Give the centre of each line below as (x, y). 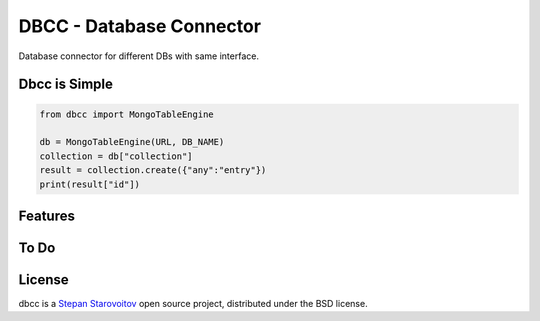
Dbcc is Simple (66, 84)
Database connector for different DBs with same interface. (139, 56)
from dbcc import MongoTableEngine (126, 114)
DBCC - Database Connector (140, 26)
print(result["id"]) (89, 184)
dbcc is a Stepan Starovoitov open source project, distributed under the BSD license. (193, 304)
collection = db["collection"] (116, 156)
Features (46, 215)
